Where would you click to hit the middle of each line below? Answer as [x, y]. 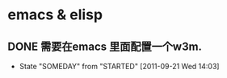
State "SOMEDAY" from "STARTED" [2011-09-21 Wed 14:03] [119, 66]
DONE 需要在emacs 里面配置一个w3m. [105, 46]
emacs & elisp [55, 15]
